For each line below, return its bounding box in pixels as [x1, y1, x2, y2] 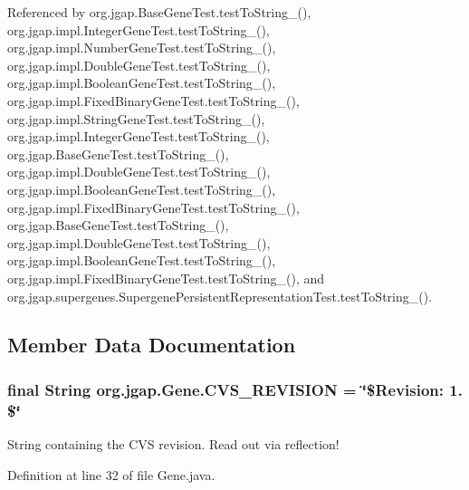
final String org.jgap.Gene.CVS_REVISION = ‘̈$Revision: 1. [7, 378, 463, 400]
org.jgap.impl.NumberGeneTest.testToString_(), [7, 38, 276, 57]
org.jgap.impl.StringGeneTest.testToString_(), [7, 109, 265, 128]
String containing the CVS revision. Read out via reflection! [7, 435, 340, 454]
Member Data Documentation [7, 331, 296, 359]
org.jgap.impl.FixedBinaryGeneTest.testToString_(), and [7, 268, 325, 287]
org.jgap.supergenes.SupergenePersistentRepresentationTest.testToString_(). [7, 286, 433, 305]
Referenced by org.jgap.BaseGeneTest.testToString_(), [7, 3, 311, 21]
